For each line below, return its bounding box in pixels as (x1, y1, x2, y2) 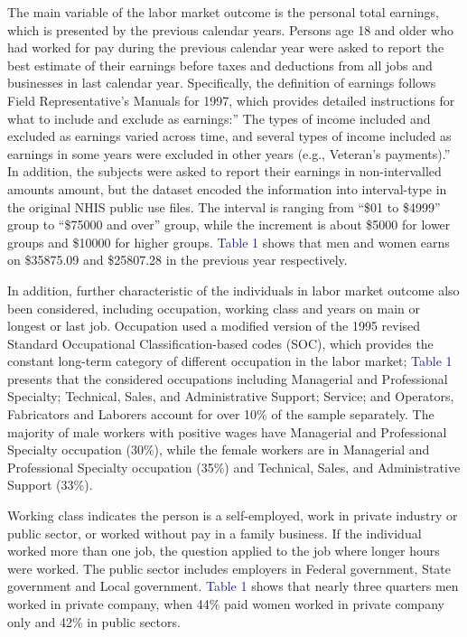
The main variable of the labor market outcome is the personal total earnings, (7, 3, 439, 21)
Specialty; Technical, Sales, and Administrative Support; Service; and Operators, (7, 387, 454, 406)
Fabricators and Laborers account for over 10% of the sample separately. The (7, 405, 434, 424)
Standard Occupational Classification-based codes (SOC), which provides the (7, 333, 434, 352)
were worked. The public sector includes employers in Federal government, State (7, 558, 452, 577)
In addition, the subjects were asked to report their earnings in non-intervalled (7, 162, 442, 181)
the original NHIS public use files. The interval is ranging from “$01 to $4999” (7, 197, 441, 216)
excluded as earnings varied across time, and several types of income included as (7, 126, 452, 145)
